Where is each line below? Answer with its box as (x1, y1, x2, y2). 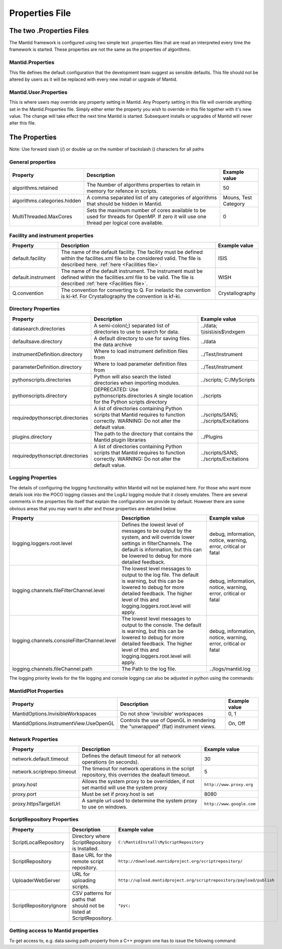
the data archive (94, 341, 132, 348)
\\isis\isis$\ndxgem (200, 328, 245, 335)
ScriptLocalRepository (12, 839, 65, 846)
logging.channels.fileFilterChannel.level (12, 587, 105, 594)
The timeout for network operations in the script (82, 765, 194, 772)
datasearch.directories (12, 325, 66, 332)
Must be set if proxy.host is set (82, 791, 154, 797)
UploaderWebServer (12, 877, 61, 884)
